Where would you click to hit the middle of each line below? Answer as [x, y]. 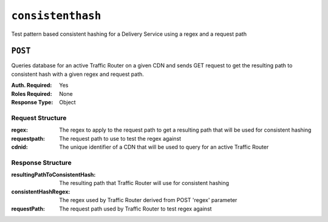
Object [67, 103]
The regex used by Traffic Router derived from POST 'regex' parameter [148, 200]
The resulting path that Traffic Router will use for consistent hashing [144, 183]
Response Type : [32, 103]
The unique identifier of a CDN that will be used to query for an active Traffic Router [164, 147]
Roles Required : [32, 93]
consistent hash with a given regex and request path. [77, 74]
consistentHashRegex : [41, 192]
